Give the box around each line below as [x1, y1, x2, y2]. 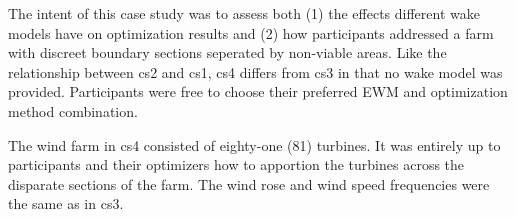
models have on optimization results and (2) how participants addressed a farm [8, 22, 494, 43]
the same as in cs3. [8, 193, 124, 214]
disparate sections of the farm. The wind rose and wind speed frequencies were [8, 173, 490, 194]
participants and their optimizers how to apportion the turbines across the [8, 154, 465, 175]
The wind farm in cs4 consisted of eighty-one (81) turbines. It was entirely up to [8, 134, 501, 155]
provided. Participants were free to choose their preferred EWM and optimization [8, 81, 508, 102]
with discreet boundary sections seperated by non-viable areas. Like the [8, 42, 447, 63]
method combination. [8, 100, 138, 121]
